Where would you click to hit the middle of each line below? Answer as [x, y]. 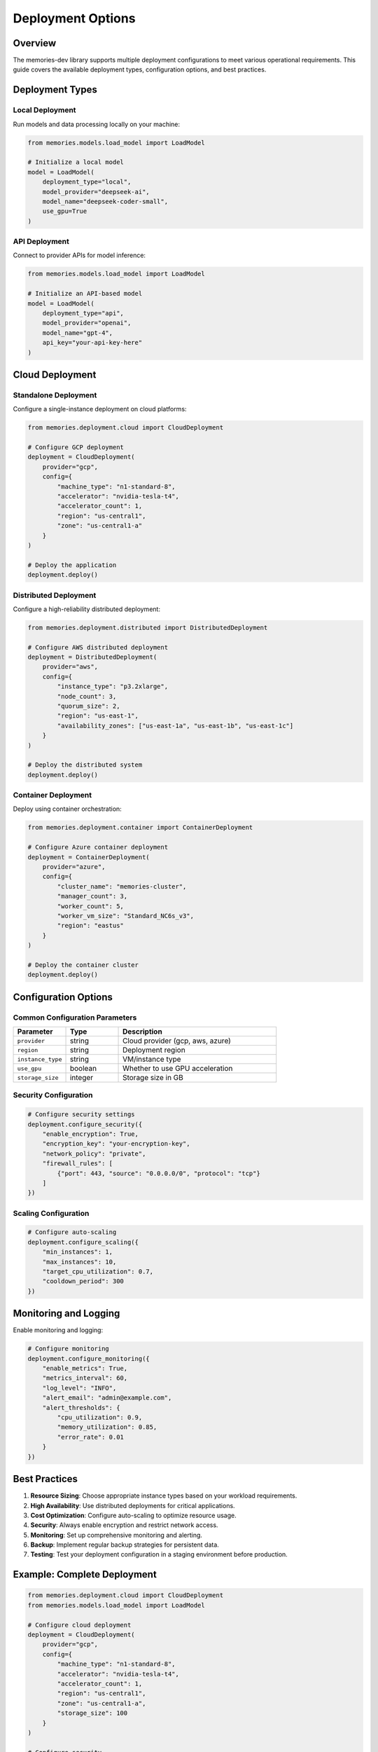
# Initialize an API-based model [85, 294]
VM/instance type [152, 1060]
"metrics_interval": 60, [85, 1378]
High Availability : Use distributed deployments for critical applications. [133, 1505]
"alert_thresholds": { [81, 1408]
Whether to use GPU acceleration [178, 1069]
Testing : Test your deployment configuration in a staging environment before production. [159, 1554]
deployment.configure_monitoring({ [89, 1359]
